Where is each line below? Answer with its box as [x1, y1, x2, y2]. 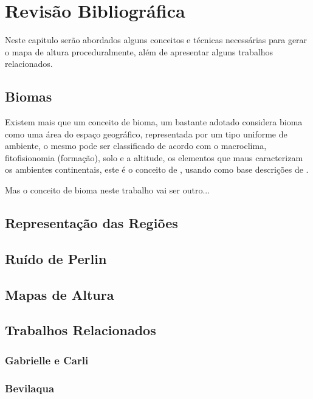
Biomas [5, 87, 52, 106]
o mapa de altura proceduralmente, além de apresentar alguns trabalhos [5, 45, 273, 58]
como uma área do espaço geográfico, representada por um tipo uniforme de [5, 127, 287, 140]
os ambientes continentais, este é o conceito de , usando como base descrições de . [5, 163, 309, 176]
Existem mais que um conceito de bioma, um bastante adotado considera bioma [5, 116, 303, 128]
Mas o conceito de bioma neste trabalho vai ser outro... [5, 184, 210, 196]
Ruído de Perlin [5, 249, 107, 268]
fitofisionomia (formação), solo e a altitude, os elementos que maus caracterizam [5, 151, 303, 164]
